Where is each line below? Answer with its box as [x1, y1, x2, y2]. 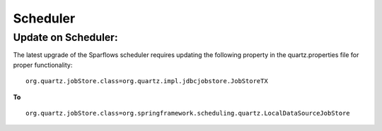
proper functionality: [13, 61, 73, 69]
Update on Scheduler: [13, 31, 118, 44]
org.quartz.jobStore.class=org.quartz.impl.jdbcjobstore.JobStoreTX [25, 77, 268, 85]
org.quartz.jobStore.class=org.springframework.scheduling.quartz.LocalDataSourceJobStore [25, 109, 350, 117]
